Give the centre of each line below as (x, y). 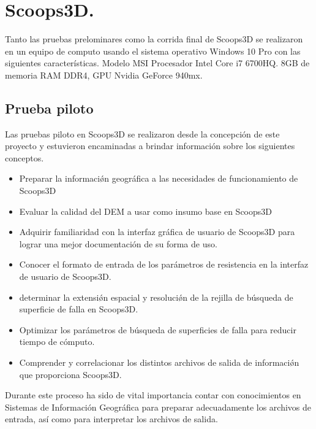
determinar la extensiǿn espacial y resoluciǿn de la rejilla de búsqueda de (156, 297)
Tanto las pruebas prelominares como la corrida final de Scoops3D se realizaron (154, 39)
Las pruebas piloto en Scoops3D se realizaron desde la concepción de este (142, 133)
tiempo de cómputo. (57, 342)
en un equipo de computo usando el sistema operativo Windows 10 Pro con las (153, 51)
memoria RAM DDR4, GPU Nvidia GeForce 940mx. (104, 75)
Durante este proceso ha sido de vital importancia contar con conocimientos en (153, 395)
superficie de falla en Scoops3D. (79, 309)
